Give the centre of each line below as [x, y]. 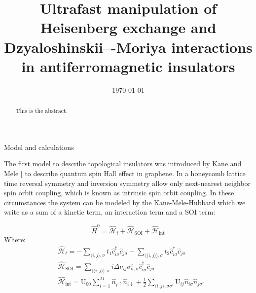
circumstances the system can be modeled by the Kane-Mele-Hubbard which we [125, 202]
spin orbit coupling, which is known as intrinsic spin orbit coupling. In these [119, 193]
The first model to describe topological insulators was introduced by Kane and [123, 164]
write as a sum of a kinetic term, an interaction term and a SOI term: [110, 212]
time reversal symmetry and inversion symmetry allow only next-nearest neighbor [127, 183]
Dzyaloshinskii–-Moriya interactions [128, 47]
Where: [15, 239]
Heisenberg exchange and [128, 27]
